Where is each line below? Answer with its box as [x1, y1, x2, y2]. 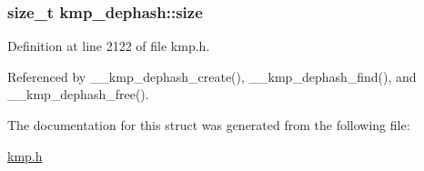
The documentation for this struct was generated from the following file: [7, 116, 410, 134]
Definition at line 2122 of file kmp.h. [7, 36, 210, 55]
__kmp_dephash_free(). [7, 85, 149, 104]
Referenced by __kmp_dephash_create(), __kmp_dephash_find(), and [7, 66, 417, 85]
